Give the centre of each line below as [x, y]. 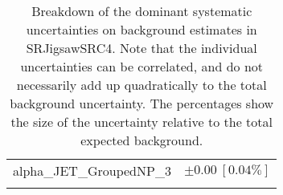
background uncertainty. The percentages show [142, 103]
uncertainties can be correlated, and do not [142, 66]
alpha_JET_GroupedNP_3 [92, 171]
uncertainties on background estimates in [141, 29]
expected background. [142, 140]
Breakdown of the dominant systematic [142, 11]
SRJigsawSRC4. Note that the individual [141, 48]
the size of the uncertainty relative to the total [141, 122]
